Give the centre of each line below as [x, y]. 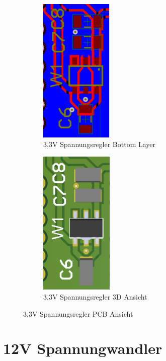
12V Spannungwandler [83, 348]
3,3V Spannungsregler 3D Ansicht [95, 296]
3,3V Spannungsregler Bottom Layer [100, 144]
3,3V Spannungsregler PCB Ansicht [78, 313]
